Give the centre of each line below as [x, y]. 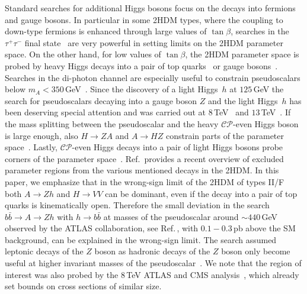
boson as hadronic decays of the [152, 251]
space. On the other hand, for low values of [83, 54]
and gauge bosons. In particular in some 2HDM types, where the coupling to [144, 19]
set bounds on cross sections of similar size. [83, 286]
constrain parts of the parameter [225, 135]
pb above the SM [265, 228]
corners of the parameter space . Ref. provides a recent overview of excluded [144, 158]
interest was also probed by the [62, 274]
